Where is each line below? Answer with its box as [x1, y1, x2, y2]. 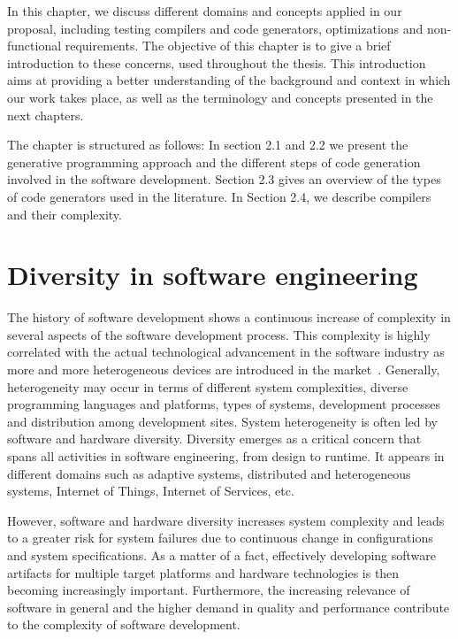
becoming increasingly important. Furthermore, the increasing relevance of [7, 581, 410, 599]
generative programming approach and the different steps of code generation [7, 152, 421, 171]
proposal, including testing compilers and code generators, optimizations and [7, 19, 424, 37]
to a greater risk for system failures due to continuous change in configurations [7, 528, 433, 547]
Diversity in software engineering [7, 257, 418, 293]
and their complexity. [7, 204, 122, 223]
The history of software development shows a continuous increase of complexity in [7, 308, 451, 327]
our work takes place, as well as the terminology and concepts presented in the [7, 88, 433, 106]
